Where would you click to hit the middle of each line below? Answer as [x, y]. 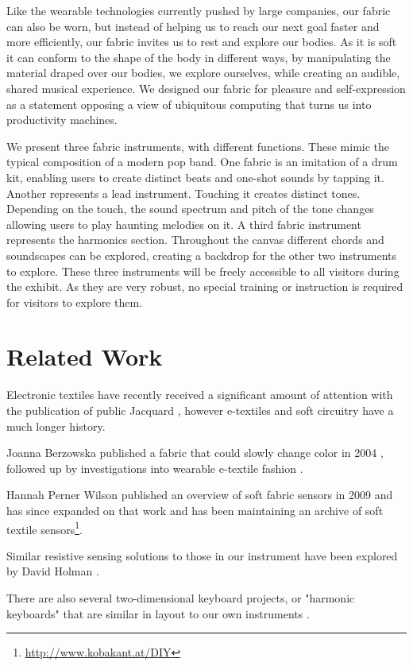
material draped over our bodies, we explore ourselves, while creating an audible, [203, 73]
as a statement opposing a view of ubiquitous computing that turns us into [189, 104]
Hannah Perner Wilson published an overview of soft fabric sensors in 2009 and [200, 495]
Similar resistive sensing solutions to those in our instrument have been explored [202, 555]
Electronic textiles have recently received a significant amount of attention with [200, 395]
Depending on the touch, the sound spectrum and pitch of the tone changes [190, 209]
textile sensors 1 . [44, 528]
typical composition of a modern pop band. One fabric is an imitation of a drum [202, 162]
